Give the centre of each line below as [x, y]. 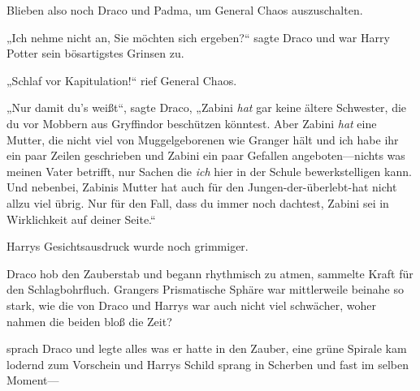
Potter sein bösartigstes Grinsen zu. [95, 53]
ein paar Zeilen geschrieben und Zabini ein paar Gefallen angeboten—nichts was [206, 155]
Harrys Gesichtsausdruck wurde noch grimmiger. [128, 246]
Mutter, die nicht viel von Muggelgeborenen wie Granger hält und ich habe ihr [203, 139]
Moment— [33, 380]
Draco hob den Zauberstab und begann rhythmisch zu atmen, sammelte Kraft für [210, 273]
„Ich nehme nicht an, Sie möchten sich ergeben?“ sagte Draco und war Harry [198, 37]
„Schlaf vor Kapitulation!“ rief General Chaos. [122, 80]
